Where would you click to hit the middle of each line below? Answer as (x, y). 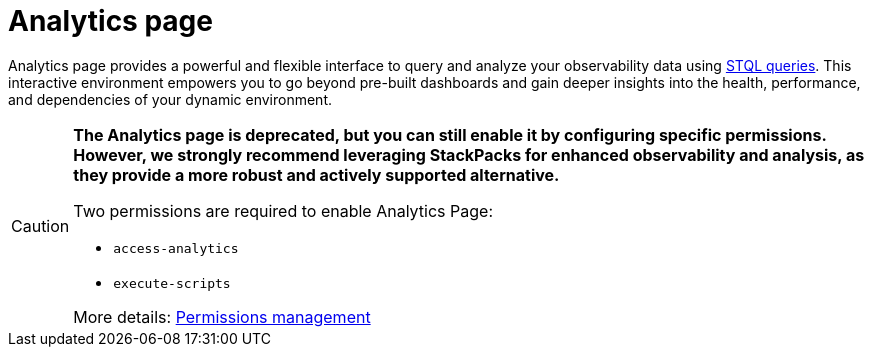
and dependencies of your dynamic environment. (170, 99)
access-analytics (176, 248)
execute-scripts (172, 283)
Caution (40, 225)
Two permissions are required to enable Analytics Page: (283, 210)
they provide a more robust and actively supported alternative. (316, 174)
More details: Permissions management (222, 316)
